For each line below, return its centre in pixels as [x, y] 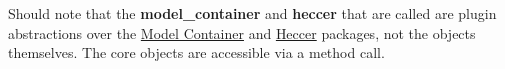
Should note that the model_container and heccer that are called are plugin [252, 13]
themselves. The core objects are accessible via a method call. [196, 52]
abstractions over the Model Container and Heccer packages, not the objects [242, 32]
